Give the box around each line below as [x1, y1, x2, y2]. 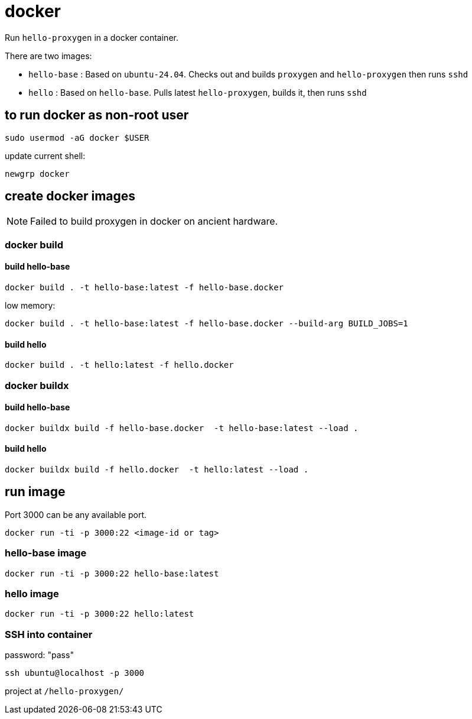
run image [5, 484, 66, 500]
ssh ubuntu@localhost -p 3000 [5, 668, 145, 678]
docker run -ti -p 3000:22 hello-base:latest [5, 568, 219, 578]
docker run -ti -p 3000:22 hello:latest [5, 609, 194, 619]
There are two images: [5, 50, 92, 61]
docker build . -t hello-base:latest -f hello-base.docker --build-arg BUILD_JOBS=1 [5, 319, 408, 329]
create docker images [5, 189, 136, 204]
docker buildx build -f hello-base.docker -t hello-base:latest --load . [5, 423, 359, 433]
